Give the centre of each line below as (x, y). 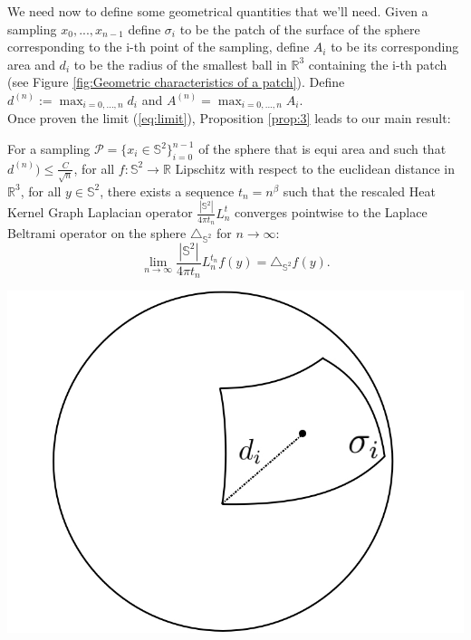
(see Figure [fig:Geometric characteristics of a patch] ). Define (176, 82)
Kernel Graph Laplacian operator (100, 212)
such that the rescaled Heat (359, 191)
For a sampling (49, 149)
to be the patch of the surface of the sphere (300, 29)
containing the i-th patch (378, 64)
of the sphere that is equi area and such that (322, 149)
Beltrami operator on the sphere (97, 232)
